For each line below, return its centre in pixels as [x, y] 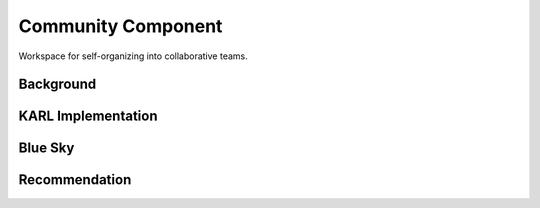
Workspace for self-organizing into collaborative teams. [133, 56]
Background [57, 84]
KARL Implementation [88, 116]
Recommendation [75, 180]
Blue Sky [46, 148]
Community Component [120, 26]
